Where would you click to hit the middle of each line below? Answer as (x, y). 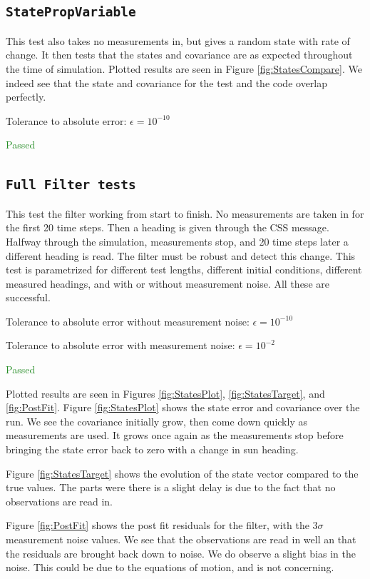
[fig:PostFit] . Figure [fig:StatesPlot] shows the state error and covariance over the (183, 407)
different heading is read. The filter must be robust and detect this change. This (181, 255)
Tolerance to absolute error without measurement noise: (128, 321)
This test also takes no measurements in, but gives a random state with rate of (178, 40)
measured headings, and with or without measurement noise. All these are (168, 283)
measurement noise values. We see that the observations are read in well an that (181, 539)
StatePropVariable (71, 12)
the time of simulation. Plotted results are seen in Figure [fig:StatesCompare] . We (184, 68)
